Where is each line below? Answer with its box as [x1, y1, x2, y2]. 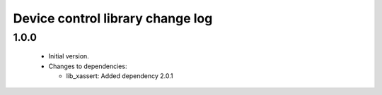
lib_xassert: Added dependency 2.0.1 [66, 71, 173, 80]
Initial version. [48, 52, 90, 61]
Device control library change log [13, 11, 213, 26]
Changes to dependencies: [48, 62, 127, 70]
